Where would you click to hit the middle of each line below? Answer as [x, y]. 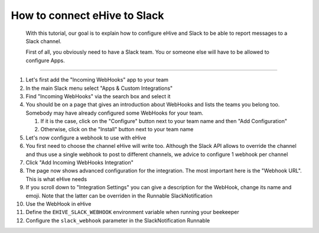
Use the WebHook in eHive [58, 203]
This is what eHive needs [56, 179]
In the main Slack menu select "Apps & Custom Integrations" [99, 88]
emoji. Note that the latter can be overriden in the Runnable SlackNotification [119, 196]
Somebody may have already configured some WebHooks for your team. [115, 113]
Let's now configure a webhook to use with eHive [86, 137]
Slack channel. [44, 41]
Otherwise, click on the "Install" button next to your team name [117, 130]
